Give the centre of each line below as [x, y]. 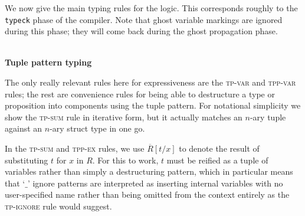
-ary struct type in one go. [97, 128]
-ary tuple [268, 117]
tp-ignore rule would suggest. [58, 206]
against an [24, 128]
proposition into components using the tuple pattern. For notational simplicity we [153, 105]
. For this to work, [125, 160]
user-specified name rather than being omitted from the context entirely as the [147, 194]
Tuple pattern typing [48, 62]
